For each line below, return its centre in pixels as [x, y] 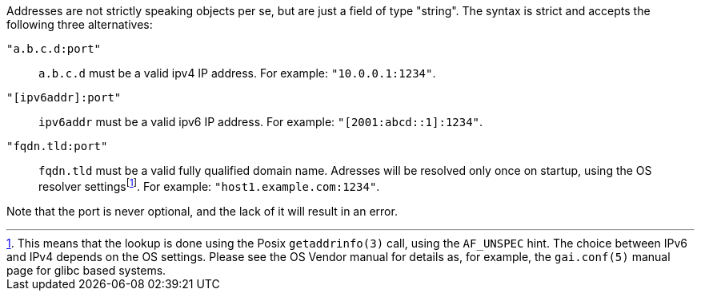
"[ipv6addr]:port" [64, 97]
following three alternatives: [80, 24]
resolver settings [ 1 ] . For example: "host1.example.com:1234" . [209, 185]
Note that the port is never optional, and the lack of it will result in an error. [202, 211]
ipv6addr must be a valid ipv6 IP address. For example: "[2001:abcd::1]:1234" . [261, 122]
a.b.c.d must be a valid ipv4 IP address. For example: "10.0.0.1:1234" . [237, 73]
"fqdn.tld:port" [57, 146]
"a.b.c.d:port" [54, 49]
